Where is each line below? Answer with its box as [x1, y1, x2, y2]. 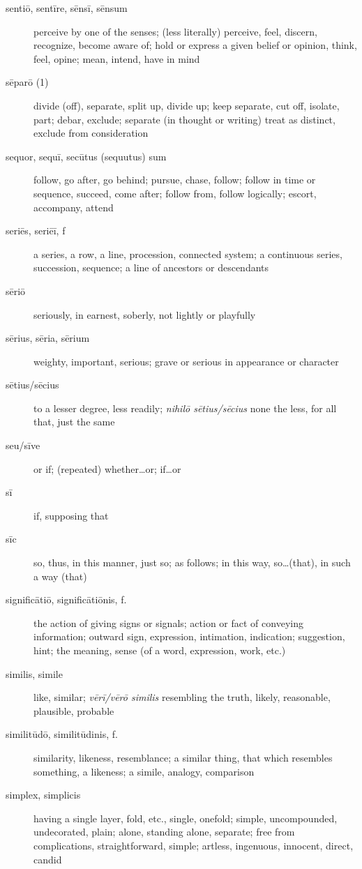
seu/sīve [6, 438, 40, 453]
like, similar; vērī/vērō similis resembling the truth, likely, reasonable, [33, 690, 331, 704]
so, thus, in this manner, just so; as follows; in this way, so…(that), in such [33, 555, 351, 570]
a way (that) [33, 568, 87, 583]
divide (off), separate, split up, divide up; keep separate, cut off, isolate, [33, 98, 340, 112]
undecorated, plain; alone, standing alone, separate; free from [33, 824, 295, 839]
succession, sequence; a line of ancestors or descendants [33, 260, 269, 275]
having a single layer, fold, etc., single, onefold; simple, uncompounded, [33, 810, 338, 825]
